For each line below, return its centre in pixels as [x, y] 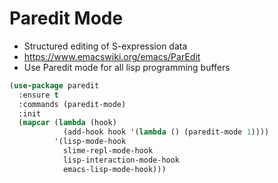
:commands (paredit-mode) [72, 104]
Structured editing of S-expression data [105, 46]
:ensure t [38, 95]
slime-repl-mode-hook [108, 151]
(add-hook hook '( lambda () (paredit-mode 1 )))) [166, 132]
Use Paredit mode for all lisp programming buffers [127, 67]
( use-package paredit [54, 85]
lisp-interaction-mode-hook [121, 160]
